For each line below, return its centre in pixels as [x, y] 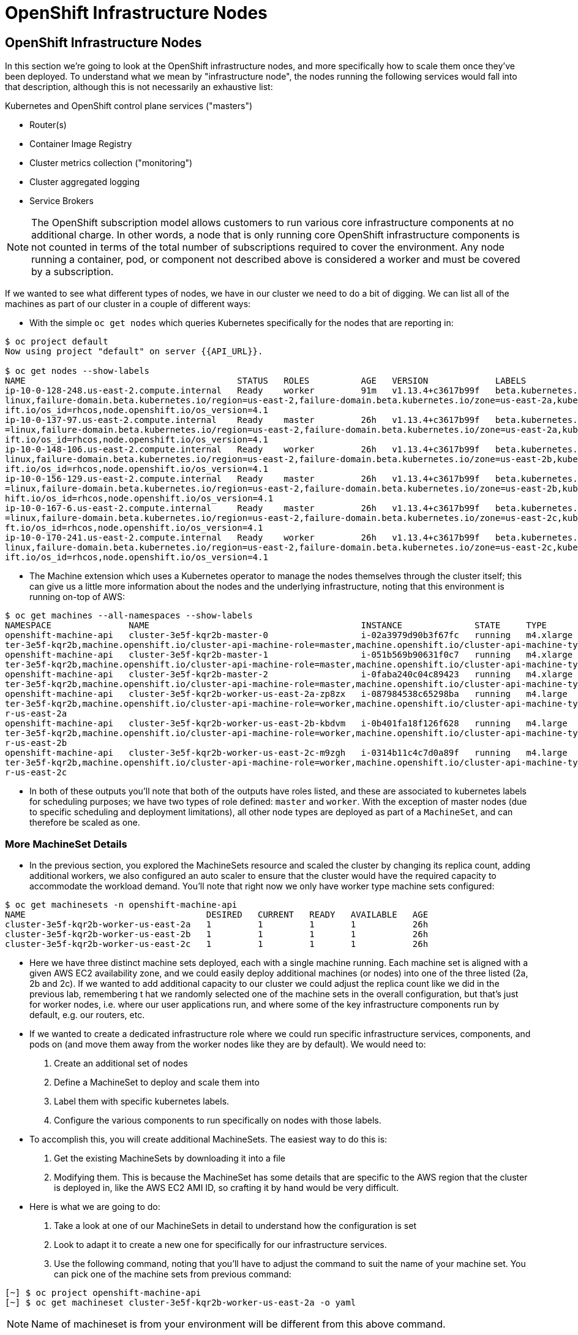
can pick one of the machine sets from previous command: [173, 1274]
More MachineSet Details [66, 844]
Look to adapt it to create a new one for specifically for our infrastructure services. [220, 1244]
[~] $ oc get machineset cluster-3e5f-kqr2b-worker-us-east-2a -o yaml [181, 1302]
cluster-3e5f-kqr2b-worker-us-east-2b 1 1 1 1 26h [217, 934]
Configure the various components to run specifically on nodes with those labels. [218, 1120]
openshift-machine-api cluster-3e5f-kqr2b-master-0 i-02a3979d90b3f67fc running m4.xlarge [289, 635]
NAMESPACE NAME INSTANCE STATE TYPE [276, 626]
